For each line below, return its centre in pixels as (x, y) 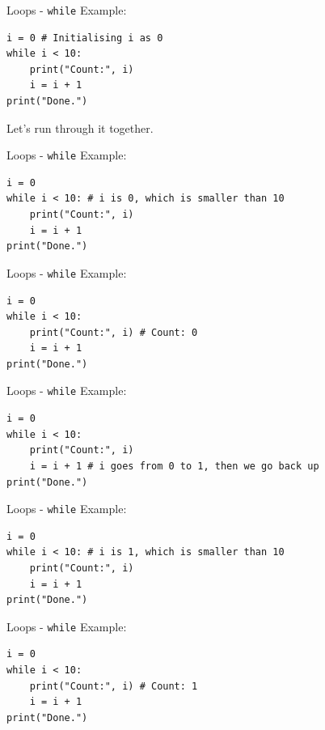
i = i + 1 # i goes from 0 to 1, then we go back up (174, 466)
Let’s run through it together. (80, 127)
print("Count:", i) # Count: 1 (114, 686)
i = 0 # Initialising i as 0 (85, 38)
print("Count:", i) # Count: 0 (114, 332)
